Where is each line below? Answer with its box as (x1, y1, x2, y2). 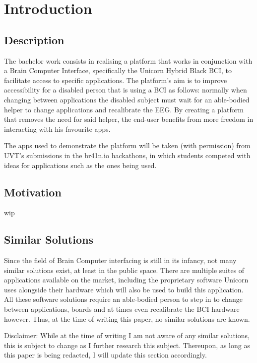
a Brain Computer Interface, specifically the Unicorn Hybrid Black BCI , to (4, 65, 232, 76)
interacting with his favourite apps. (4, 123, 111, 134)
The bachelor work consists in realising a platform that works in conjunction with (4, 55, 253, 66)
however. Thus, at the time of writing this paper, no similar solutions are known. (4, 313, 250, 324)
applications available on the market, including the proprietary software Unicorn (4, 274, 249, 285)
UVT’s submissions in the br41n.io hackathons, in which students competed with (4, 150, 251, 160)
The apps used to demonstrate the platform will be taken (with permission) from (4, 140, 251, 151)
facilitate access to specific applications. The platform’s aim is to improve (4, 75, 227, 85)
